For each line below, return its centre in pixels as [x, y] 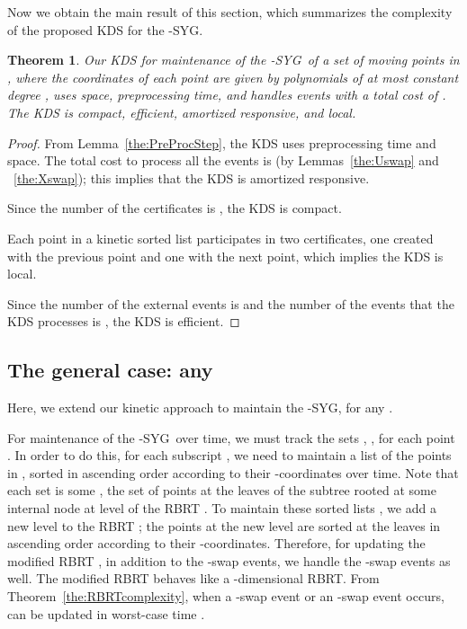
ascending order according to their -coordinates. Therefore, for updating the [216, 543]
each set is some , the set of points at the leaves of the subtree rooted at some [222, 490]
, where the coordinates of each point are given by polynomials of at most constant [233, 77]
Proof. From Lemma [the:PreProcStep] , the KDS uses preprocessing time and [222, 142]
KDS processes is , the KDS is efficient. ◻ [124, 321]
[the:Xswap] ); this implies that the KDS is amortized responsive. [192, 177]
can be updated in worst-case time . [106, 613]
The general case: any [110, 370]
